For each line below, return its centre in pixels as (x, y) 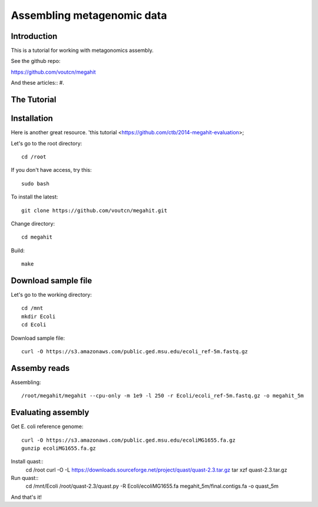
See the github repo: (36, 61)
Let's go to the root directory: (47, 143)
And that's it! (26, 497)
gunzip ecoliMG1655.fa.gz (59, 448)
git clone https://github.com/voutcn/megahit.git (95, 210)
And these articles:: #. (38, 83)
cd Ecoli (34, 325)
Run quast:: (25, 478)
